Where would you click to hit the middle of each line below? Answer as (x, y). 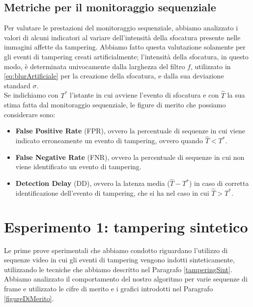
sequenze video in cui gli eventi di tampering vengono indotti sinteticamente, (119, 260)
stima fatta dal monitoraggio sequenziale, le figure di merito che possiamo (115, 105)
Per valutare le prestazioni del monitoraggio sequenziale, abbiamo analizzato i (121, 28)
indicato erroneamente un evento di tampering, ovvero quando (109, 141)
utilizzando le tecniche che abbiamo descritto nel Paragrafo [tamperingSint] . (118, 269)
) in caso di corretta (219, 183)
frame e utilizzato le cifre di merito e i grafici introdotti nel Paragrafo (109, 289)
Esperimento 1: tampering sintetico (126, 226)
